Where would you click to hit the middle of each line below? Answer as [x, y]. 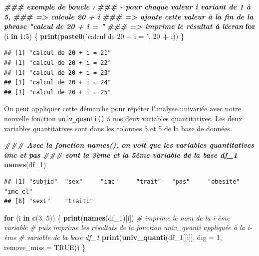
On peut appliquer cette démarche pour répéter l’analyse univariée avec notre [123, 109]
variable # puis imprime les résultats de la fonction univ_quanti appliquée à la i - [128, 227]
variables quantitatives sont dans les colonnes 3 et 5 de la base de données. [118, 128]
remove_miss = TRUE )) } [45, 247]
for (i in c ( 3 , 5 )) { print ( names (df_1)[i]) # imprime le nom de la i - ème [117, 217]
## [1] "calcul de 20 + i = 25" [58, 92]
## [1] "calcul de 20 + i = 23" [58, 73]
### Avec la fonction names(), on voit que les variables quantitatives [129, 145]
